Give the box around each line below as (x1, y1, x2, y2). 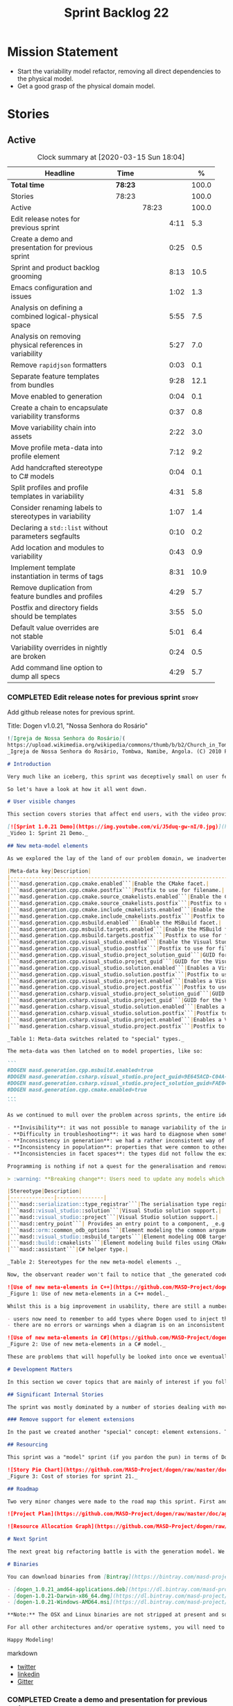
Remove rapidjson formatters (10, 360, 107, 369)
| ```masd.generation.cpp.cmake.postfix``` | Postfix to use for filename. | (7, 887, 225, 894)
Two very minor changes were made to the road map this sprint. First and (7, 1498, 228, 1505)
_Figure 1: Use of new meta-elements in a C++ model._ (7, 1290, 169, 1297)
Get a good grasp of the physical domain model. (17, 81, 155, 90)
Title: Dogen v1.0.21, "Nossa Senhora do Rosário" (7, 722, 148, 730)
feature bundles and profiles (10, 591, 103, 601)
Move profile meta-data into (10, 443, 103, 452)
